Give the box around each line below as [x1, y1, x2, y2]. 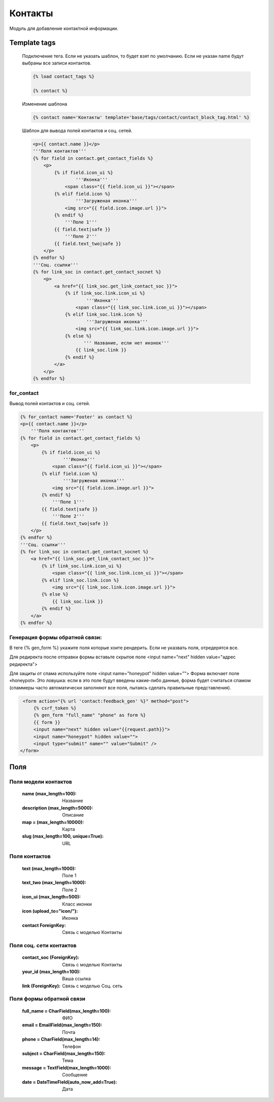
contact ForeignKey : [22, 922, 66, 928]
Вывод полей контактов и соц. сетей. [9, 400, 90, 406]
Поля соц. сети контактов [9, 942, 77, 949]
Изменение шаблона [22, 101, 67, 107]
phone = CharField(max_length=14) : [22, 1036, 100, 1043]
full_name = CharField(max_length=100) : [22, 1008, 111, 1014]
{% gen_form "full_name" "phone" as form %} [33, 712, 146, 718]
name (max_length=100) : [22, 790, 77, 796]
